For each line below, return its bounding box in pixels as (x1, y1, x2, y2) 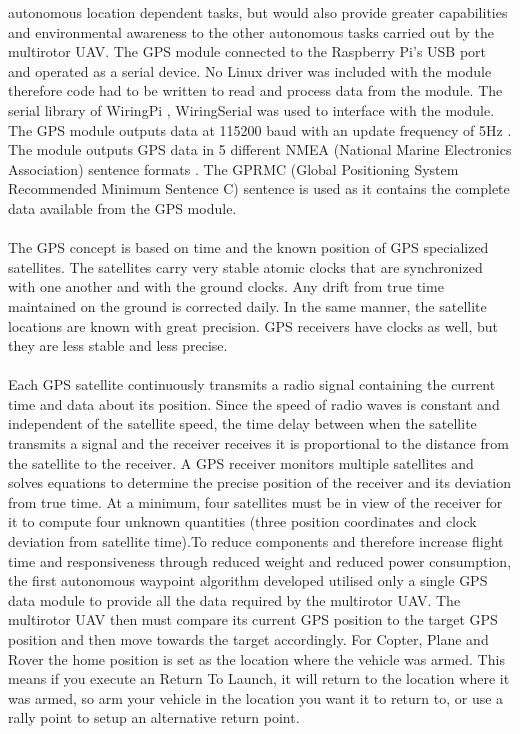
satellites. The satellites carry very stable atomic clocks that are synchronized (8, 256, 483, 277)
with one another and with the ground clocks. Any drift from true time (8, 276, 444, 297)
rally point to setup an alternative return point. (8, 707, 300, 728)
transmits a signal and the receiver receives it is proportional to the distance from (8, 433, 509, 454)
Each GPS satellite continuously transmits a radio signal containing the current (8, 374, 496, 395)
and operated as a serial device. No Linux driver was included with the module (8, 60, 492, 81)
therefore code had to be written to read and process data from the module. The (8, 80, 503, 101)
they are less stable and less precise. (8, 335, 228, 356)
